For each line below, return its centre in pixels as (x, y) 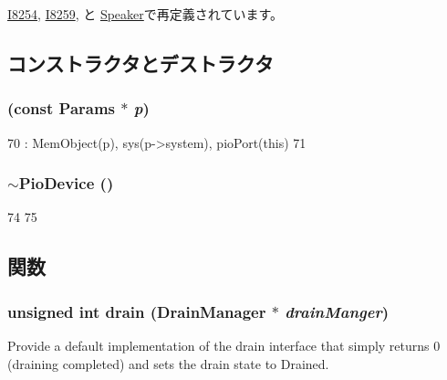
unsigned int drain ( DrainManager (137, 311)
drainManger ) (337, 311)
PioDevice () (66, 183)
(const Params (62, 108)
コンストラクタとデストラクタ (140, 63)
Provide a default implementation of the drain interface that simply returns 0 (224, 345)
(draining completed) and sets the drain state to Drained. (168, 363)
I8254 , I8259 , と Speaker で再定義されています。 (145, 14)
